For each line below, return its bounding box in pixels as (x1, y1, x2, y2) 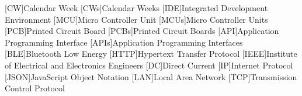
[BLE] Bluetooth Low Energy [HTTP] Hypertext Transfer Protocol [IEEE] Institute (5, 47, 297, 60)
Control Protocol (5, 82, 65, 94)
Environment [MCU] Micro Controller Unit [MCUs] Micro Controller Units (5, 13, 268, 25)
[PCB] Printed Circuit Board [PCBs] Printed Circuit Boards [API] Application (5, 25, 279, 37)
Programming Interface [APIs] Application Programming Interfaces (5, 36, 243, 48)
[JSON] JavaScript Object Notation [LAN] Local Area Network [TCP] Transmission (5, 70, 297, 83)
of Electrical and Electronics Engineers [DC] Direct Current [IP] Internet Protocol (5, 59, 293, 71)
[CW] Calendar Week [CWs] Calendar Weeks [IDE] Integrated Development (5, 2, 268, 13)
